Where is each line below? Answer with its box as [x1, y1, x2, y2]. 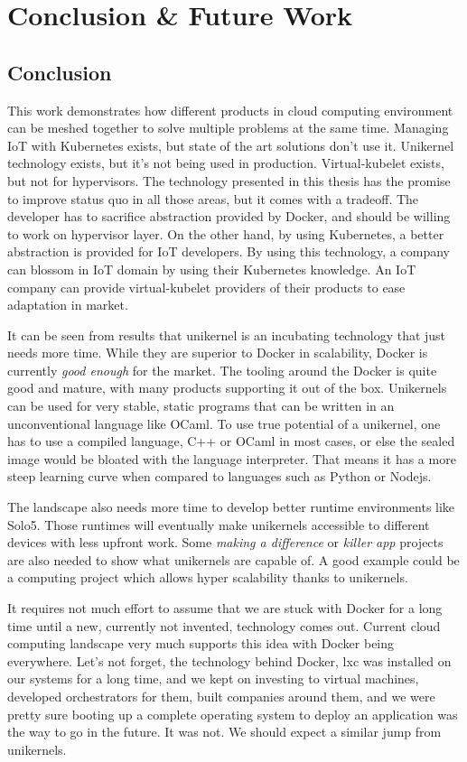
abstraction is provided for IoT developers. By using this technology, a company [7, 242, 450, 261]
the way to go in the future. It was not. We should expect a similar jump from [7, 722, 442, 741]
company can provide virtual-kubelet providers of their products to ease [7, 277, 406, 296]
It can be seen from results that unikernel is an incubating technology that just [7, 325, 446, 344]
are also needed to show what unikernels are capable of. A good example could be [7, 550, 460, 569]
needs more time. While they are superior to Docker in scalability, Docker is [7, 343, 428, 362]
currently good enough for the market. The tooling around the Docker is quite [7, 360, 437, 379]
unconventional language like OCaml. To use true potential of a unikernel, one [7, 414, 441, 432]
